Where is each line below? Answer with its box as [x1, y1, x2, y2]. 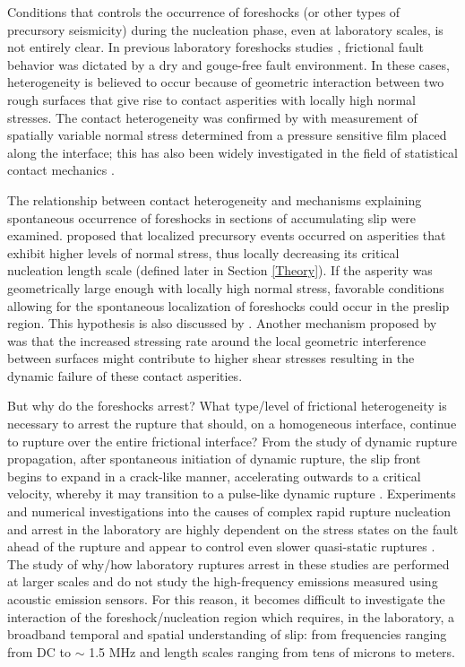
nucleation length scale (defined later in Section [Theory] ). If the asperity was [7, 261, 433, 280]
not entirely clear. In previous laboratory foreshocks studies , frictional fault [7, 38, 425, 56]
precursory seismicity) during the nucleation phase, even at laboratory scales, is [7, 20, 443, 39]
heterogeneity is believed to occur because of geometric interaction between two [7, 73, 444, 91]
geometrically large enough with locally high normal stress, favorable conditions [7, 278, 444, 297]
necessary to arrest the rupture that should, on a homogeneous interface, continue [7, 414, 457, 433]
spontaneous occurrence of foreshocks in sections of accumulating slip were [7, 208, 417, 227]
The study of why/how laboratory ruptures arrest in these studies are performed [7, 554, 450, 573]
